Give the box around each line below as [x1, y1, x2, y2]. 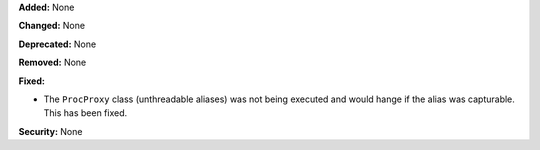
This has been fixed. [43, 107, 128, 119]
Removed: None [18, 56, 87, 69]
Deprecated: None [18, 38, 97, 50]
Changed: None [18, 20, 85, 32]
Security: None [18, 125, 83, 137]
